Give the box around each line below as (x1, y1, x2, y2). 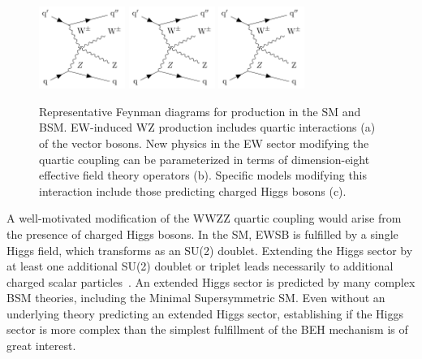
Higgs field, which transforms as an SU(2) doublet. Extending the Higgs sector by (6, 241, 413, 258)
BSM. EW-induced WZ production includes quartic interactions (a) (39, 119, 376, 136)
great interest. (6, 337, 76, 354)
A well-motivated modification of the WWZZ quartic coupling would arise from (6, 210, 402, 227)
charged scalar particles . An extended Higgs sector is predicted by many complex (6, 273, 416, 290)
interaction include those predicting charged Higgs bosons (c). (39, 182, 347, 199)
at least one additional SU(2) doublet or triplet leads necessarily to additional (6, 257, 394, 275)
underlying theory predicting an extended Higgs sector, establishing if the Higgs (6, 305, 404, 322)
